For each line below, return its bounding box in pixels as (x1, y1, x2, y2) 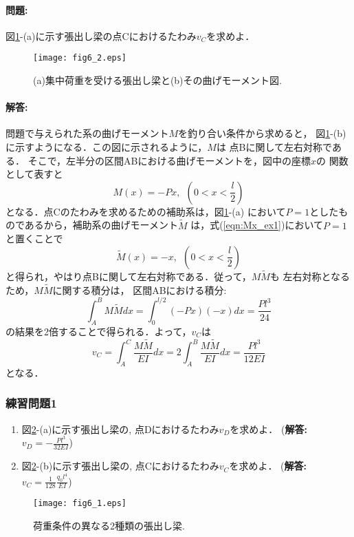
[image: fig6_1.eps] (33, 498, 127, 509)
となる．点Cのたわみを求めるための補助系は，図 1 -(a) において (5, 204, 286, 218)
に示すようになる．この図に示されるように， (5, 140, 208, 154)
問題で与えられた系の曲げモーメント (5, 126, 169, 140)
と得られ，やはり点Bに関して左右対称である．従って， (5, 269, 252, 284)
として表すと (5, 167, 63, 181)
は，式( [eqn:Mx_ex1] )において (190, 218, 324, 232)
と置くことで (5, 231, 63, 246)
